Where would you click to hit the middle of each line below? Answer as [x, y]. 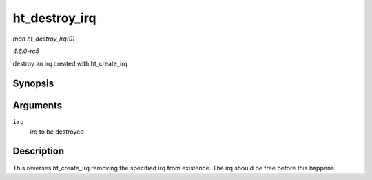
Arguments [38, 106]
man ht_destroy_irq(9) [44, 39]
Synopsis [33, 84]
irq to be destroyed [57, 132]
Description [39, 151]
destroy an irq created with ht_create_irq [70, 64]
